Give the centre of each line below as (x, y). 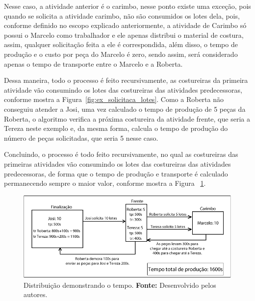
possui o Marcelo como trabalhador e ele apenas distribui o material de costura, (124, 35)
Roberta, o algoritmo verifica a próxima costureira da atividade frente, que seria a (127, 118)
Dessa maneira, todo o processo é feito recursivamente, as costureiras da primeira (126, 80)
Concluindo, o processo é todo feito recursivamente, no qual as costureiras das (121, 154)
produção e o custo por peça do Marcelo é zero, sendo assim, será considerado (121, 54)
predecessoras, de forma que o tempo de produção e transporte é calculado (116, 173)
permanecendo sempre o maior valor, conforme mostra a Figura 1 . (105, 183)
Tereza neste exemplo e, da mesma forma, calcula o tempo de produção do (116, 128)
